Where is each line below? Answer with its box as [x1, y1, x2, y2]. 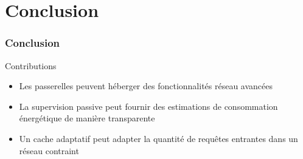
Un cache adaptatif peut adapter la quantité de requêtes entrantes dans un [19, 132, 298, 144]
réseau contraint [19, 144, 79, 157]
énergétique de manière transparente [19, 112, 155, 124]
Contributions [5, 59, 57, 72]
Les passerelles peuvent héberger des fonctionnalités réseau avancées [19, 79, 273, 92]
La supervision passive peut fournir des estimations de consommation [19, 100, 278, 112]
